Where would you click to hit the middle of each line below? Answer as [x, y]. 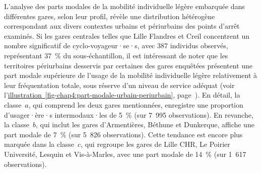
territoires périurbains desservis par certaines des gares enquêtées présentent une [128, 65]
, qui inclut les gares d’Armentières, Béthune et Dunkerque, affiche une [145, 124]
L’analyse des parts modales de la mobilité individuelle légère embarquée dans [124, 6]
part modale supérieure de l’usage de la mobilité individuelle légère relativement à [131, 75]
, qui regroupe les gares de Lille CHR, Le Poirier [155, 144]
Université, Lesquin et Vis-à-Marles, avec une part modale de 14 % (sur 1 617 [125, 154]
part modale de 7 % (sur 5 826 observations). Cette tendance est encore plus [123, 134]
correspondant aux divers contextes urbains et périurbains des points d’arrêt [122, 26]
